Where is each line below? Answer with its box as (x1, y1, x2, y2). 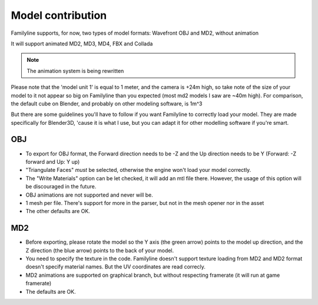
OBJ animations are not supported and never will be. (25, 191, 153, 198)
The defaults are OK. (25, 288, 76, 295)
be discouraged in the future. (25, 183, 97, 190)
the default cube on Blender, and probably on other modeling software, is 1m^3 (11, 100, 203, 107)
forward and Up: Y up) (25, 158, 80, 165)
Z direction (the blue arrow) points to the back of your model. (25, 247, 174, 254)
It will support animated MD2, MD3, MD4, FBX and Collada (11, 40, 153, 47)
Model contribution (11, 9, 107, 22)
